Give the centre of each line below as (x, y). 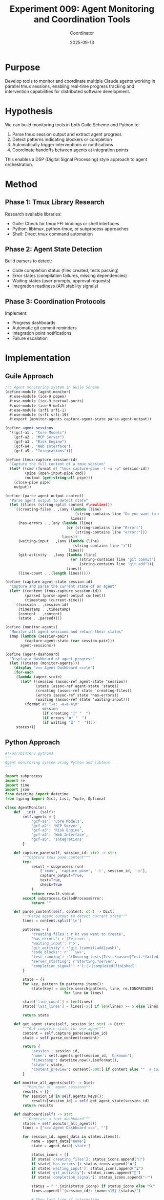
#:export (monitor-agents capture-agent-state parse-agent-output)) (81, 419)
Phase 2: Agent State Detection (54, 249)
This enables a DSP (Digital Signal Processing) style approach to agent (76, 159)
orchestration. (19, 164)
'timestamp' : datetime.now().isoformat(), (75, 1061)
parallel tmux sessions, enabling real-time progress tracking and (70, 86)
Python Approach (32, 742)
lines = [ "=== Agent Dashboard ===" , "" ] (65, 1128)
